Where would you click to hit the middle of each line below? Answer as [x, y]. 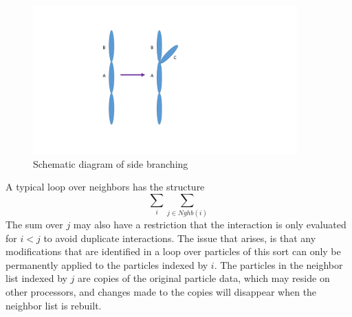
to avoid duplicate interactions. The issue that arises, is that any [180, 238]
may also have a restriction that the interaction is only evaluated [210, 225]
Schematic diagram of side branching [111, 163]
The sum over [34, 225]
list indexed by [36, 278]
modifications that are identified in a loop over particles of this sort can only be [173, 251]
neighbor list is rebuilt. [54, 305]
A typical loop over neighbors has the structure [105, 187]
